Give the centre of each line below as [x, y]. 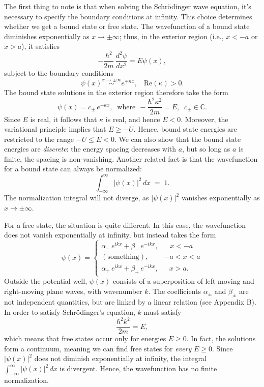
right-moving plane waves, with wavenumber [73, 291]
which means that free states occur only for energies [85, 338]
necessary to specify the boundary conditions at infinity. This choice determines [128, 16]
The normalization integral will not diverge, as [77, 198]
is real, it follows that [64, 119]
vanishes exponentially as [221, 198]
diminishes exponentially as [47, 36]
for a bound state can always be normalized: [73, 169]
